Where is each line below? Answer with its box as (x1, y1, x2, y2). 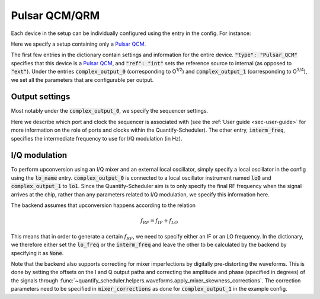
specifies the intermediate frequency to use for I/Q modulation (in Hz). (11, 135, 183, 142)
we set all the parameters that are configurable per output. (11, 76, 154, 83)
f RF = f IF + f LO (140, 217, 178, 225)
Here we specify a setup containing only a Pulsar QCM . (11, 40, 146, 47)
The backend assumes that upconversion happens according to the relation (11, 202, 196, 209)
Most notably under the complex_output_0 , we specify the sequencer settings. (11, 107, 209, 114)
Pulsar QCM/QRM (11, 9, 100, 22)
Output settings (11, 92, 71, 102)
